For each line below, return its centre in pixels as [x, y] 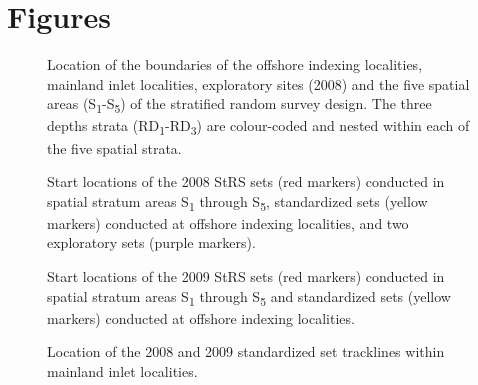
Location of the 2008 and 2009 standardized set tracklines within [246, 351]
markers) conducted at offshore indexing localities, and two [228, 222]
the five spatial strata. [114, 147]
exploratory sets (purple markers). [151, 242]
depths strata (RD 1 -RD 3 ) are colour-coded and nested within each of [258, 127]
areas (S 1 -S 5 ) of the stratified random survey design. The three [239, 105]
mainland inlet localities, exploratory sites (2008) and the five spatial [258, 83]
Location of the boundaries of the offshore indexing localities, [235, 64]
